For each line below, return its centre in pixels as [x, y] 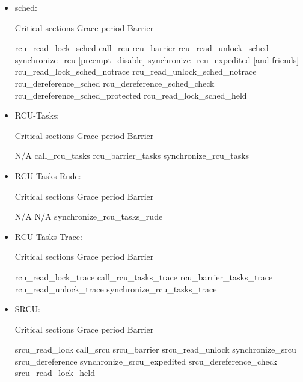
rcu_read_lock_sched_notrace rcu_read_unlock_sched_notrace [136, 71]
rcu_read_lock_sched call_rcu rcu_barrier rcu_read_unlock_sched [142, 48]
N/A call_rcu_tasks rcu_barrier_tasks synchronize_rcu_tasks [132, 156]
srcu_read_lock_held [55, 373]
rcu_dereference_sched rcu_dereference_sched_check [115, 83]
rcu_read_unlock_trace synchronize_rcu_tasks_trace [116, 288]
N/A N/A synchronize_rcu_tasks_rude [89, 216]
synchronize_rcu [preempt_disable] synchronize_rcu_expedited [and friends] [157, 59]
